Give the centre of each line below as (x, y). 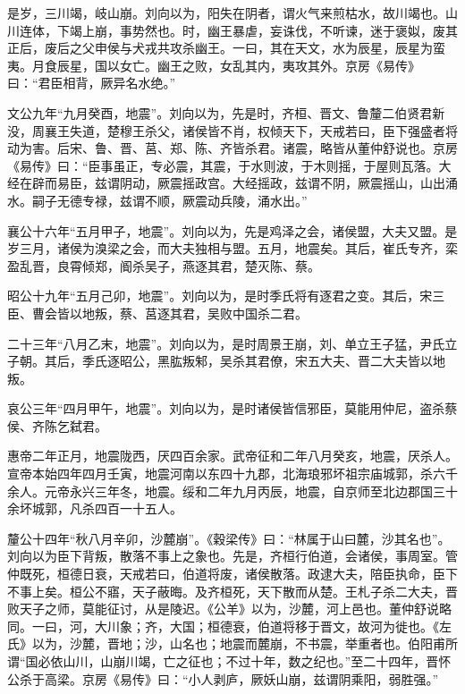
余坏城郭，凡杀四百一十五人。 (95, 508)
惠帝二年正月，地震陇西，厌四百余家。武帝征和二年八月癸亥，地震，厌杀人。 (232, 456)
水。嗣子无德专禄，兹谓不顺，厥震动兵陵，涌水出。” (157, 200)
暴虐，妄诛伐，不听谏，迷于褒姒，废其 (345, 30)
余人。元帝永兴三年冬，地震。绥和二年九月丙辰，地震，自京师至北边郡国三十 (232, 491)
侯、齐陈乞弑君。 (57, 425)
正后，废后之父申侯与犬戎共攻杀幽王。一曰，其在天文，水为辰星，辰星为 (220, 48)
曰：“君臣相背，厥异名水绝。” (92, 83)
